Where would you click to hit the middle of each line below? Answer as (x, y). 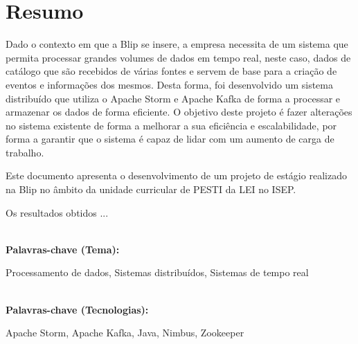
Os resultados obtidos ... (57, 212)
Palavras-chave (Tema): (63, 249)
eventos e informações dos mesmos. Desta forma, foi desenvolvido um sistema (169, 84)
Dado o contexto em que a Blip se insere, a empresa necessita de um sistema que (177, 44)
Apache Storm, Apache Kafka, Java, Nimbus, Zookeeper (125, 333)
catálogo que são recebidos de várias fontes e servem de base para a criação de (171, 71)
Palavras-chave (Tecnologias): (77, 309)
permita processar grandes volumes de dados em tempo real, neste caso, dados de (178, 57)
